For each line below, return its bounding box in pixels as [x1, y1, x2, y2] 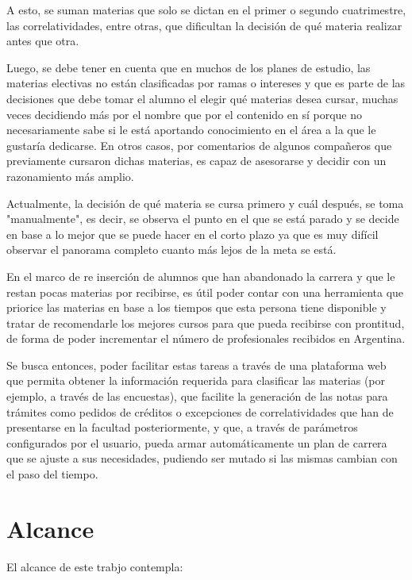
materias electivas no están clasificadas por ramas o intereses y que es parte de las [6, 75, 406, 91]
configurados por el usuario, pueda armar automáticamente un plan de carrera [6, 434, 387, 451]
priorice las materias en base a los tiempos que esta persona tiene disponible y [6, 299, 387, 316]
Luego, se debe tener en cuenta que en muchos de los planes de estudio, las [6, 59, 371, 75]
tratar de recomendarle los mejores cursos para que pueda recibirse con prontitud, [6, 314, 405, 331]
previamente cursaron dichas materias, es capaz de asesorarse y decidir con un [6, 152, 387, 169]
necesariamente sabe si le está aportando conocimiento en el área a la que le [6, 121, 376, 138]
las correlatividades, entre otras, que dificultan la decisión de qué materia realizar [6, 17, 402, 33]
